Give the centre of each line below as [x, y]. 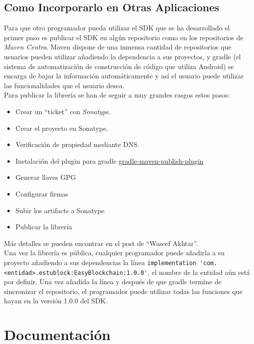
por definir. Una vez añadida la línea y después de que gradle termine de [113, 282]
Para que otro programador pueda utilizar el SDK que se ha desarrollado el [117, 28]
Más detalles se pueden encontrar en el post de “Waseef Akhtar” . [101, 243]
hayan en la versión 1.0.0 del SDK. [56, 301]
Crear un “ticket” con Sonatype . [63, 111]
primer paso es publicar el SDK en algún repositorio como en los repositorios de [124, 37]
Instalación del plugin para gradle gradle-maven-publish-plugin [109, 160]
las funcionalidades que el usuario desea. [64, 85]
